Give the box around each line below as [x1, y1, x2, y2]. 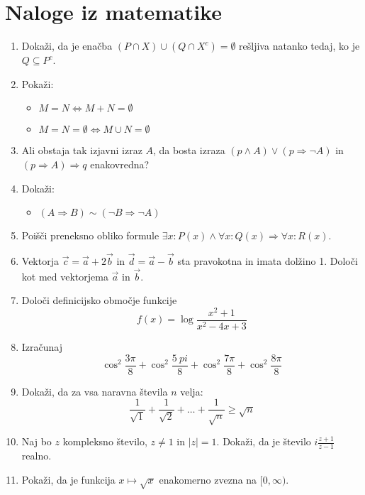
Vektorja [21, 253, 59, 268]
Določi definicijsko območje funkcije [21, 293, 177, 308]
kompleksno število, [62, 434, 147, 449]
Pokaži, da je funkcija [21, 472, 116, 486]
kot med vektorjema [21, 268, 108, 283]
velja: [180, 384, 203, 398]
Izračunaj [21, 339, 63, 354]
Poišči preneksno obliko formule [21, 228, 159, 243]
